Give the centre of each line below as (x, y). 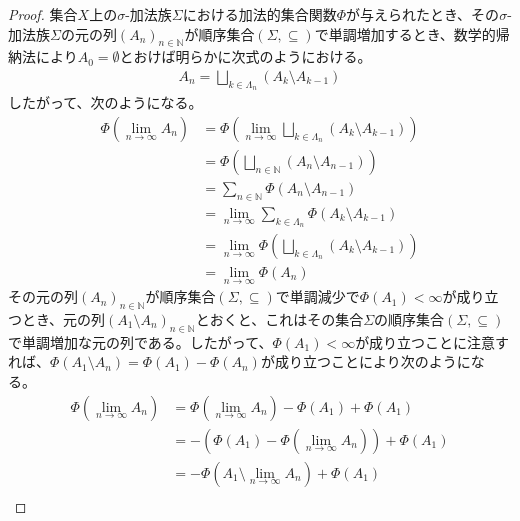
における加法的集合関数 (259, 14)
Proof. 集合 (43, 14)
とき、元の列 (63, 319)
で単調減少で (317, 296)
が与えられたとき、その (423, 14)
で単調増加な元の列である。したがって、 (140, 341)
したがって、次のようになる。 (105, 102)
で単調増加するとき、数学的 (405, 33)
